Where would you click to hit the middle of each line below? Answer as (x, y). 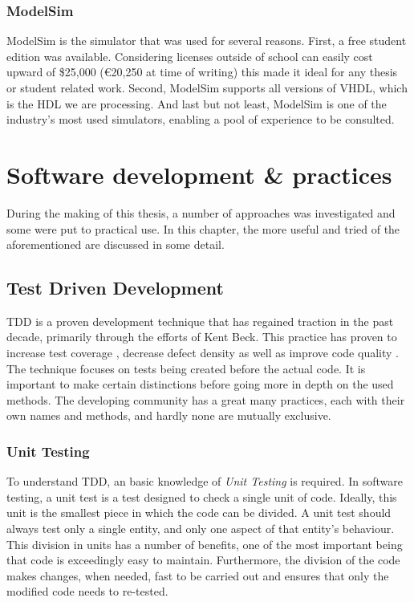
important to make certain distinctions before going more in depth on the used (200, 384)
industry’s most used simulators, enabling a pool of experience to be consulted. (201, 119)
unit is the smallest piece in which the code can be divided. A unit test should (199, 513)
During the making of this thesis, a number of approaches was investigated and (201, 212)
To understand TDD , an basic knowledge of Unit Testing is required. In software (205, 481)
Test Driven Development (115, 288)
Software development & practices (199, 174)
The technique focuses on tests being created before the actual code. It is (186, 368)
